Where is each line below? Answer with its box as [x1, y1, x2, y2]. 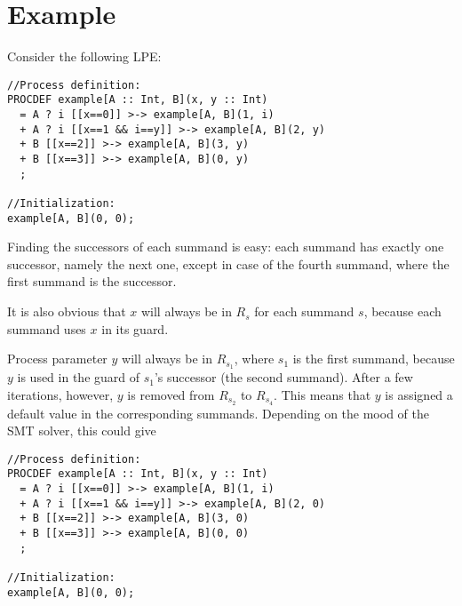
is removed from [127, 385, 215, 403]
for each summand [254, 302, 354, 321]
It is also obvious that [7, 302, 126, 321]
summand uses [7, 319, 86, 338]
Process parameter [7, 349, 108, 368]
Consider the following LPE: [7, 47, 162, 66]
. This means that [274, 385, 371, 403]
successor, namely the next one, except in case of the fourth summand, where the [7, 254, 450, 273]
